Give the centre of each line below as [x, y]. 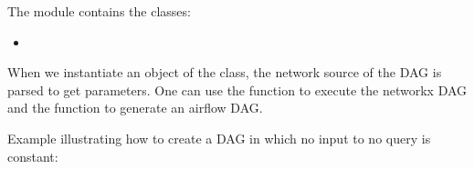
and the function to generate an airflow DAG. [135, 108]
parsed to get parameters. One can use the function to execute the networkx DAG [237, 89]
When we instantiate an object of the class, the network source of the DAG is [225, 72]
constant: [33, 156]
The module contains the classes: [99, 11]
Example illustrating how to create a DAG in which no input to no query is [219, 138]
